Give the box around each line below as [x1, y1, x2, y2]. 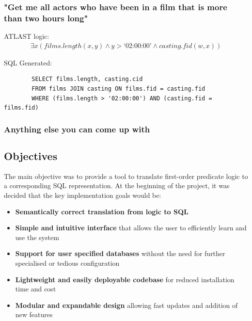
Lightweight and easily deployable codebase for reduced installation [15, 274, 235, 284]
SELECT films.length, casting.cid [31, 76, 143, 83]
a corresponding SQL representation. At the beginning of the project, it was [4, 180, 230, 191]
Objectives [4, 148, 58, 163]
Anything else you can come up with [4, 123, 150, 135]
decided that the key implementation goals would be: [4, 190, 161, 200]
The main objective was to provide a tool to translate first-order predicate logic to [4, 171, 248, 181]
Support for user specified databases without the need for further [15, 248, 225, 258]
